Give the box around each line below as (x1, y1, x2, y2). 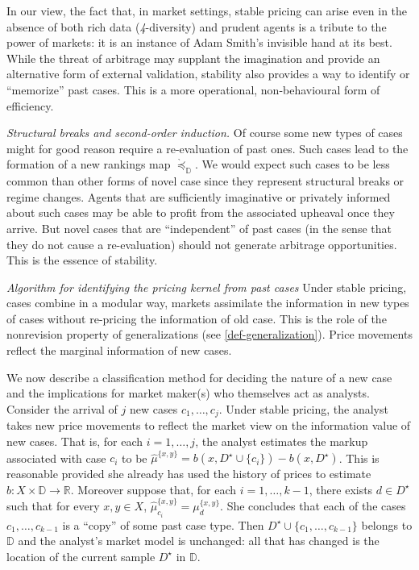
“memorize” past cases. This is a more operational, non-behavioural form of (6, 81, 380, 98)
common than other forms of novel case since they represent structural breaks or (6, 173, 404, 189)
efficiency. (6, 97, 54, 114)
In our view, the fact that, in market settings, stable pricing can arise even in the (6, 2, 408, 19)
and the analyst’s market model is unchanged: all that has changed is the (18, 532, 380, 549)
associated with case (6, 449, 106, 466)
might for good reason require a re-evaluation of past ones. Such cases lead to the (6, 139, 409, 156)
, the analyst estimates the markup (195, 432, 368, 449)
